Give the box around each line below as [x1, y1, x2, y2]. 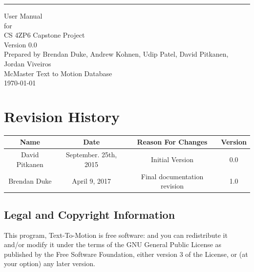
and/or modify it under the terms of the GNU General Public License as [4, 239, 222, 250]
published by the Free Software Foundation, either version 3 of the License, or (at [4, 249, 248, 259]
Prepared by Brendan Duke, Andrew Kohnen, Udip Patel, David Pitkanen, [4, 49, 229, 59]
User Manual [4, 11, 42, 21]
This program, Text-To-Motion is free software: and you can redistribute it [4, 230, 228, 240]
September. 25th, [65, 149, 117, 160]
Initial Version [151, 154, 193, 165]
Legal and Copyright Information [4, 207, 175, 222]
